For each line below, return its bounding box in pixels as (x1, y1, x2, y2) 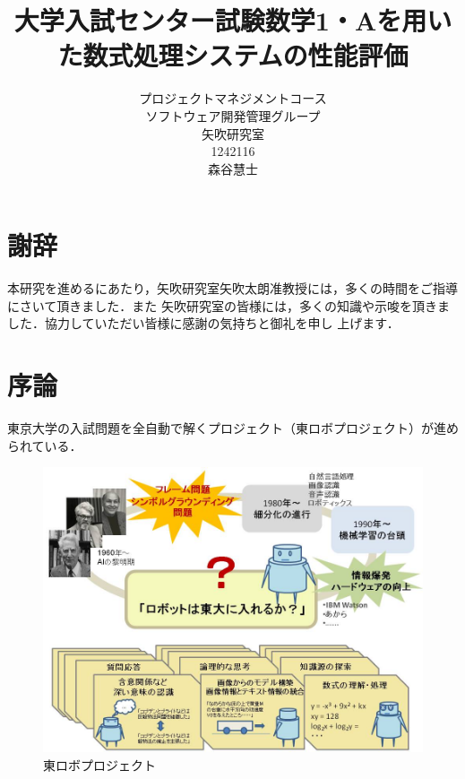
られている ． (7, 436, 82, 454)
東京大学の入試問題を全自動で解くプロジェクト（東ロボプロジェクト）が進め (7, 419, 459, 437)
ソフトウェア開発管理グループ (145, 106, 321, 125)
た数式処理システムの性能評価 (57, 37, 409, 74)
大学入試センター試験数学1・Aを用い (13, 2, 452, 39)
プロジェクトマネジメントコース (139, 89, 327, 108)
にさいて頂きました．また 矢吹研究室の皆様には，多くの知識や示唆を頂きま (7, 296, 450, 315)
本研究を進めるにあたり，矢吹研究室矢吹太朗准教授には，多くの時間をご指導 (7, 279, 459, 298)
